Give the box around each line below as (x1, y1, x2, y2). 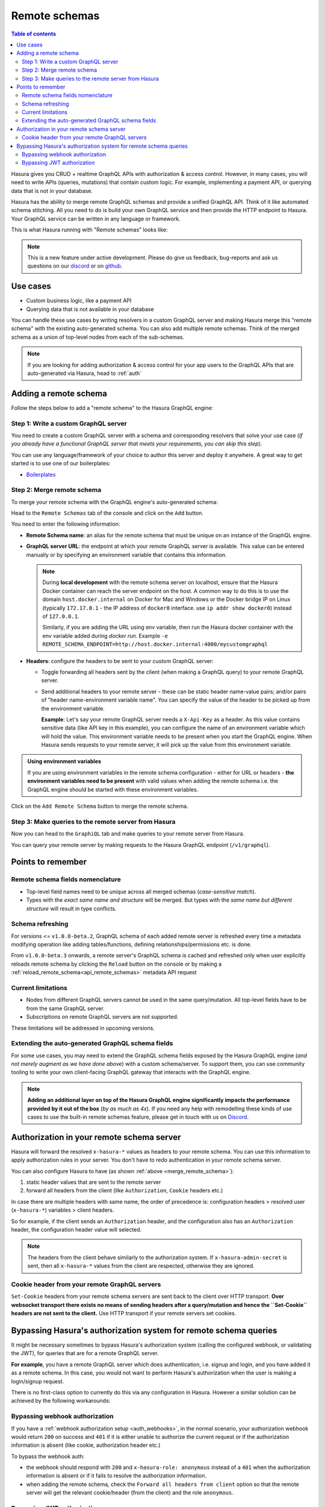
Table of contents (11, 30, 57, 37)
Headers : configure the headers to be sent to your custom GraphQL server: (26, 657, 214, 664)
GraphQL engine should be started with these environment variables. (27, 785, 199, 793)
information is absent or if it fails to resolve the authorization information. (26, 1472, 207, 1479)
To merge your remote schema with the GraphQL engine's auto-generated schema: (11, 498, 218, 506)
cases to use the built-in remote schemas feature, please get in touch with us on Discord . (27, 1113, 249, 1121)
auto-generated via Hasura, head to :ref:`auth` (27, 370, 142, 377)
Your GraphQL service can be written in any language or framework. (11, 215, 181, 222)
